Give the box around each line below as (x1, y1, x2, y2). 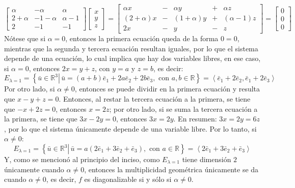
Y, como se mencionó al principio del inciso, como (4, 154, 160, 165)
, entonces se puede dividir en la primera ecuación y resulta (74, 83, 260, 94)
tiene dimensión (182, 154, 231, 165)
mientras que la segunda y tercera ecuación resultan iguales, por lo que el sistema (4, 43, 258, 53)
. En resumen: (173, 113, 217, 124)
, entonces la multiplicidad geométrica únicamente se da (84, 164, 259, 174)
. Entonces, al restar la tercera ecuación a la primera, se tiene (59, 93, 251, 104)
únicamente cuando (4, 164, 64, 174)
